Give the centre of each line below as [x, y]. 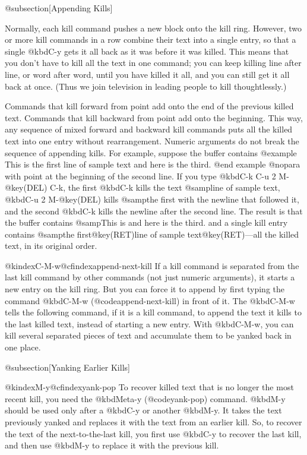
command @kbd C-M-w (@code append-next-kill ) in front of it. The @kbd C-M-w [150, 300]
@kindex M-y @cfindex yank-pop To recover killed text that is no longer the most [149, 387]
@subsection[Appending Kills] [59, 8]
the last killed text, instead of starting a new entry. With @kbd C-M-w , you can [149, 323]
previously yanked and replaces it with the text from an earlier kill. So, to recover [153, 422]
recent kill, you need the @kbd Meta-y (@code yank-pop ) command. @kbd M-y [145, 398]
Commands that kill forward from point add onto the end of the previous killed [149, 106]
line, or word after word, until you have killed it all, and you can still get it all [147, 74]
